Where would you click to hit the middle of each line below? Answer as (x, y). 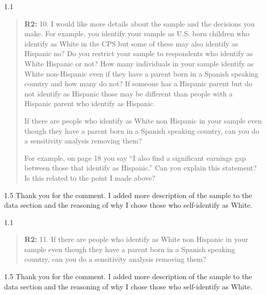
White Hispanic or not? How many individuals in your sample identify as (139, 63)
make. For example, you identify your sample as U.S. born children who (137, 33)
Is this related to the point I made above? (90, 177)
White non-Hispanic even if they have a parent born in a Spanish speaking (141, 73)
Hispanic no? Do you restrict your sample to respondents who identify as (139, 53)
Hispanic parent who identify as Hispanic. (90, 103)
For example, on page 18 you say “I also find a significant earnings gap (135, 157)
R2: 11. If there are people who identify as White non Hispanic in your (136, 239)
